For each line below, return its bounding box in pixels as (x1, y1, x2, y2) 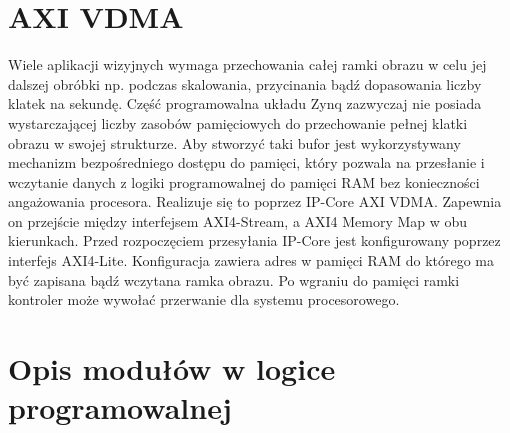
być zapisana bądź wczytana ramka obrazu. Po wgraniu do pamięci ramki (8, 269, 460, 290)
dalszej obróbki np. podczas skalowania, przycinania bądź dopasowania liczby (8, 73, 482, 94)
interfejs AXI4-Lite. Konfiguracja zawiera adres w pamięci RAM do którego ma (8, 250, 495, 271)
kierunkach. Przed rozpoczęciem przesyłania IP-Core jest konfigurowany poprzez (8, 230, 501, 251)
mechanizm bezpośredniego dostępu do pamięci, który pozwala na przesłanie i (8, 152, 485, 173)
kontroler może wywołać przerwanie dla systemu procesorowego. (8, 289, 400, 310)
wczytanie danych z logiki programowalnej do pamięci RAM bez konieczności (8, 171, 480, 192)
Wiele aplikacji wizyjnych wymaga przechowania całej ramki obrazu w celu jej (8, 54, 487, 75)
